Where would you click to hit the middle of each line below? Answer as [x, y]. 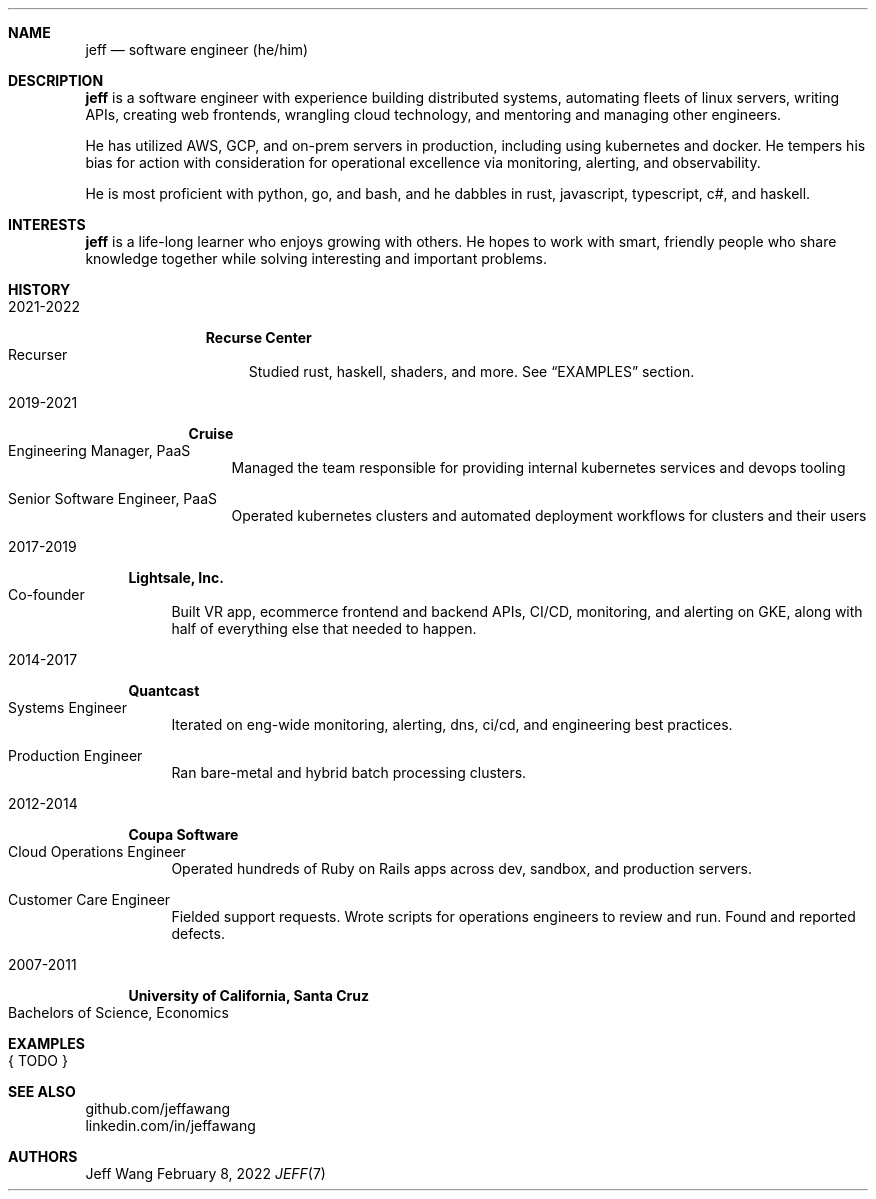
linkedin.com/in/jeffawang [170, 1125]
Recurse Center [258, 337]
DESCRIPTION [56, 80]
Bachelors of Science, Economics [118, 1012]
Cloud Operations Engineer [97, 851]
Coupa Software [183, 834]
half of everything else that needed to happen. [324, 628]
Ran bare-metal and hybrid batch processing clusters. [349, 772]
